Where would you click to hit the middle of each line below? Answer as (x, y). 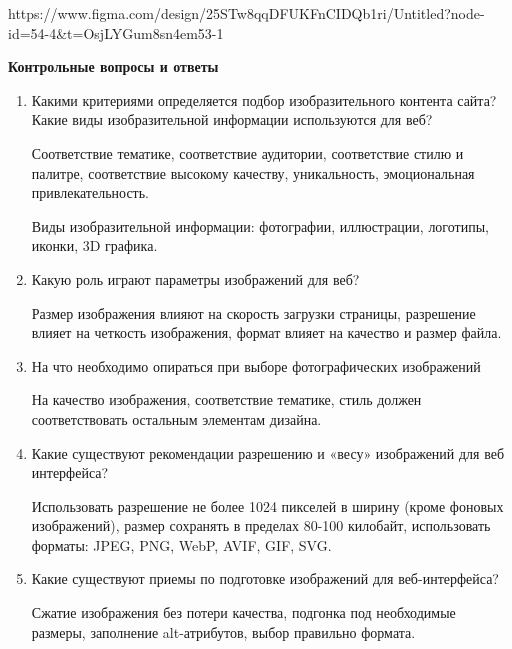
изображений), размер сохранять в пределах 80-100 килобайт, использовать (261, 525)
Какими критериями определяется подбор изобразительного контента (242, 99)
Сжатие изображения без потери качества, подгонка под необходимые (243, 612)
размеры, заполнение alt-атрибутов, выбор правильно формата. (223, 631)
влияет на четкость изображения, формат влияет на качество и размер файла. (266, 332)
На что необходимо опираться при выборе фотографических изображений (256, 365)
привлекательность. (90, 192)
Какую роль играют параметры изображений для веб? (195, 278)
